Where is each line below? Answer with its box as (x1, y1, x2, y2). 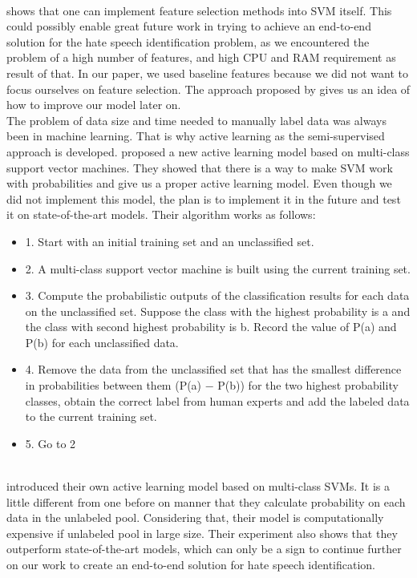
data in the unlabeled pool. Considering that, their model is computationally (6, 509, 384, 526)
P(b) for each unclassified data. (25, 333, 179, 350)
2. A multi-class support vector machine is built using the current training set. (25, 260, 411, 277)
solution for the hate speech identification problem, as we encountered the (6, 33, 370, 50)
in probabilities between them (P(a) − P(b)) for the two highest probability (25, 377, 399, 394)
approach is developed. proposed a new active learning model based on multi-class (6, 143, 410, 160)
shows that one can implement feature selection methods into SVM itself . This (6, 2, 392, 18)
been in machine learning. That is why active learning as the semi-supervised (6, 127, 385, 144)
